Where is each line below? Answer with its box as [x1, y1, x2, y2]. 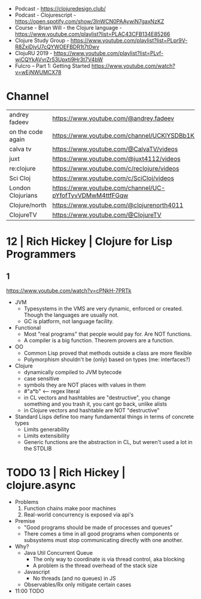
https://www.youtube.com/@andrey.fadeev [52, 114, 175, 122]
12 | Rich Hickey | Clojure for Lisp [6, 235, 173, 248]
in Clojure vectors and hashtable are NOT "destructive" [23, 406, 160, 413]
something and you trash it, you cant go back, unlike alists [23, 400, 167, 408]
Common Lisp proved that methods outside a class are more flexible [23, 349, 193, 357]
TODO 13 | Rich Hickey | [6, 466, 126, 479]
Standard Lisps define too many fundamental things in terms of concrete [14, 413, 194, 420]
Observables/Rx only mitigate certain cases [23, 580, 132, 588]
